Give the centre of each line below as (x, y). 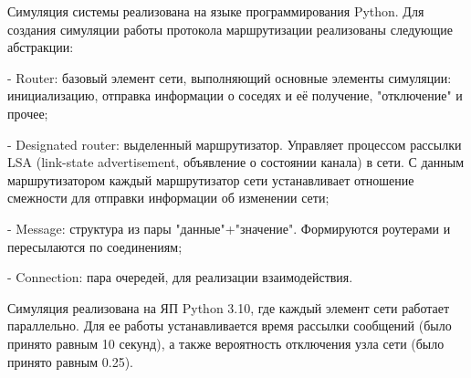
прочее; (28, 113)
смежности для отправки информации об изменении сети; (168, 198)
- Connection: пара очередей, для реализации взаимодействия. (180, 277)
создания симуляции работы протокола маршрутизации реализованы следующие (230, 29)
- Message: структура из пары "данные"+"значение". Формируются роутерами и (229, 228)
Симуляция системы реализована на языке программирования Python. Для (216, 11)
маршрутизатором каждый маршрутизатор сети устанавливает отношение (211, 179)
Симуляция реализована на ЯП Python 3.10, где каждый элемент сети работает (229, 307)
